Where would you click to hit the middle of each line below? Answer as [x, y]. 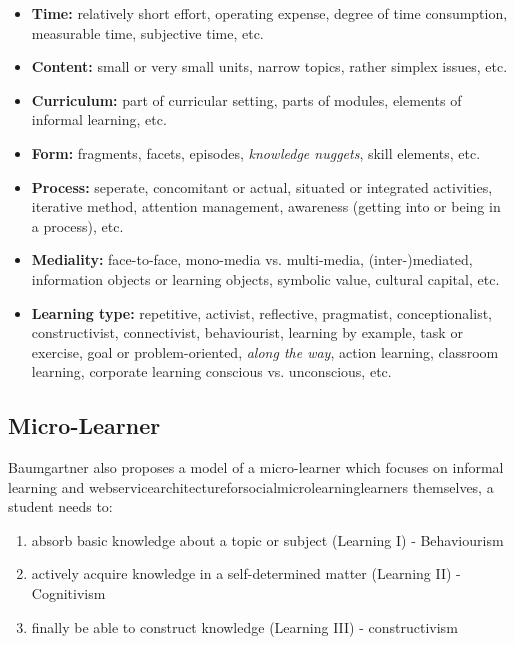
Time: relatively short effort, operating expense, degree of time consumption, [269, 13]
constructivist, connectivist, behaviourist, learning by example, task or [247, 332]
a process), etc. [77, 225]
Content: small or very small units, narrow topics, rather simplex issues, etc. [269, 66]
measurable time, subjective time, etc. [147, 32]
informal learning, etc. [99, 119]
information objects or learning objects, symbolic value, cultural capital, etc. [265, 278]
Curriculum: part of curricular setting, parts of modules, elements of [246, 99]
